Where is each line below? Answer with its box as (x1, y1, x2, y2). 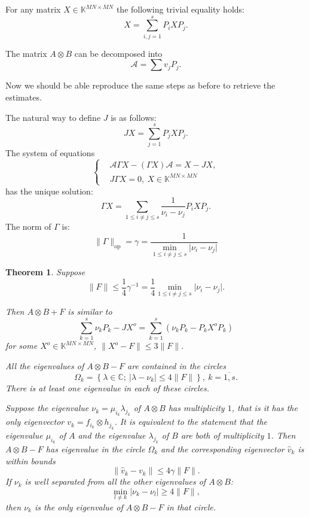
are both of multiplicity (180, 428, 264, 441)
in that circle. (166, 500, 216, 513)
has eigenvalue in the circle (45, 442, 145, 455)
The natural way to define (5, 111, 101, 123)
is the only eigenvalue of (34, 500, 123, 513)
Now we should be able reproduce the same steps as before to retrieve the (5, 79, 276, 92)
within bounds (5, 454, 56, 467)
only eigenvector (5, 415, 65, 428)
